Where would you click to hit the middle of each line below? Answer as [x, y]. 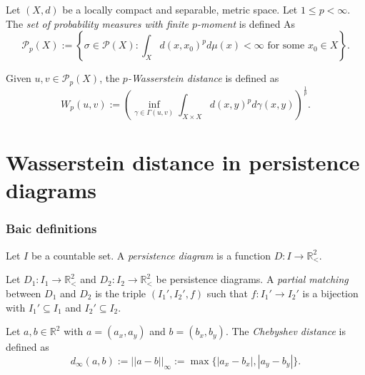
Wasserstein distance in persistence [183, 162]
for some [286, 46]
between [24, 293]
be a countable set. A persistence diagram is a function [151, 255]
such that [227, 293]
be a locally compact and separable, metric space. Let [180, 9]
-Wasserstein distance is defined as [203, 78]
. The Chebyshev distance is [285, 331]
